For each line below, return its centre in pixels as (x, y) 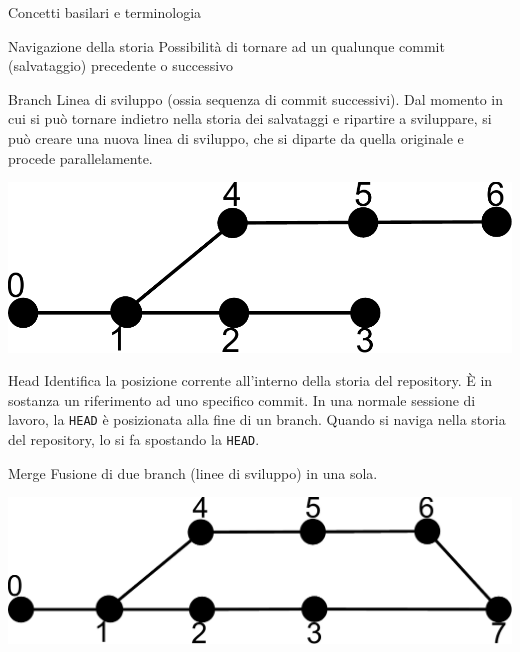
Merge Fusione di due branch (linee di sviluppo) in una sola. (193, 472)
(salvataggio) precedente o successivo (121, 65)
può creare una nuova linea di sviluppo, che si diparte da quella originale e (236, 137)
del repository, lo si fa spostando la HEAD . (134, 439)
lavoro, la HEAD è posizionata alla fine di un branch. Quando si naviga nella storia (257, 419)
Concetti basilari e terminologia (105, 12)
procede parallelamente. (80, 157)
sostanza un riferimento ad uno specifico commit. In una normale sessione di (242, 399)
